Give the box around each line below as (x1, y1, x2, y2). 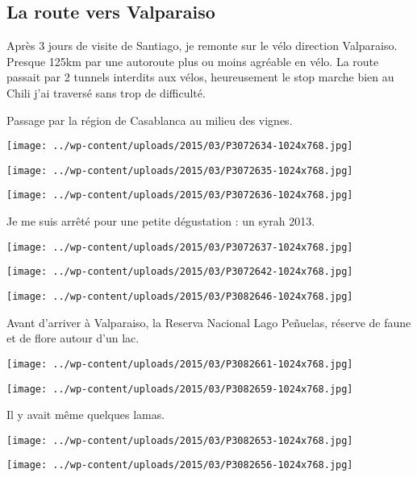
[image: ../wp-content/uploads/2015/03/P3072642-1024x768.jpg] (6, 266, 353, 278)
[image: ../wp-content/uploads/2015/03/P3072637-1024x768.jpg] (6, 241, 353, 253)
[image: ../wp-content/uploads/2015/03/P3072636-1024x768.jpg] (6, 189, 353, 201)
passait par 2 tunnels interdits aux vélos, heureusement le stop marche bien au (6, 68, 394, 85)
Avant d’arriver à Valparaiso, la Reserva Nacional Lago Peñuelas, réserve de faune (6, 313, 411, 330)
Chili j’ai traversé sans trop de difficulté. (6, 84, 206, 101)
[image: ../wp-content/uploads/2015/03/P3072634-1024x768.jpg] (6, 140, 353, 152)
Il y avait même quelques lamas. (6, 406, 165, 423)
